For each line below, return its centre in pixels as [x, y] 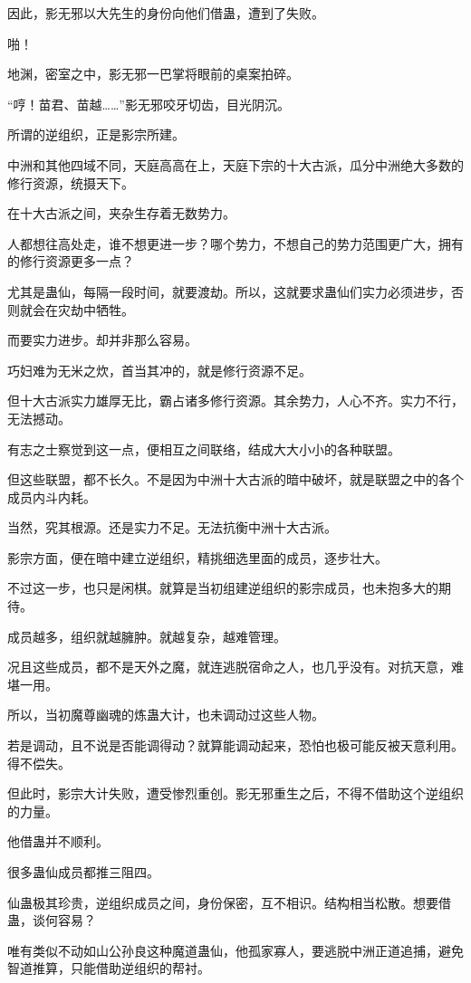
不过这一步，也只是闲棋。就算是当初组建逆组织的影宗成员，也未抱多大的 [223, 588]
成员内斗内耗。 [52, 496]
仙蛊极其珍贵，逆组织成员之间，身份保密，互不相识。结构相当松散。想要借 [229, 902]
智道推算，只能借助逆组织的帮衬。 [109, 968]
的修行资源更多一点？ [71, 261]
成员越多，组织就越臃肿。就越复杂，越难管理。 [147, 636]
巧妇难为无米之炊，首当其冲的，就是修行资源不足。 [159, 370]
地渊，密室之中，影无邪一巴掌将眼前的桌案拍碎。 [153, 74]
